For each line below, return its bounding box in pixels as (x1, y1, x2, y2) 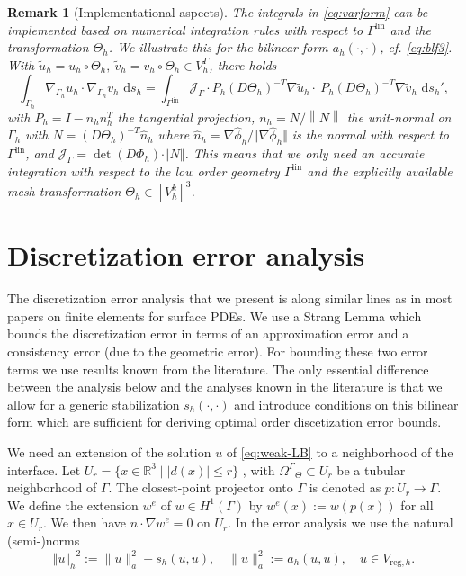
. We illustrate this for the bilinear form (108, 38, 328, 57)
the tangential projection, (117, 107, 255, 126)
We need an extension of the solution (7, 442, 211, 461)
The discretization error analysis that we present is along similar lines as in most (7, 289, 453, 308)
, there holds (209, 55, 277, 74)
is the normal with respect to (291, 125, 449, 144)
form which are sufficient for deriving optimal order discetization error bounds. (7, 412, 442, 431)
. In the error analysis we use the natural (228, 513, 453, 532)
